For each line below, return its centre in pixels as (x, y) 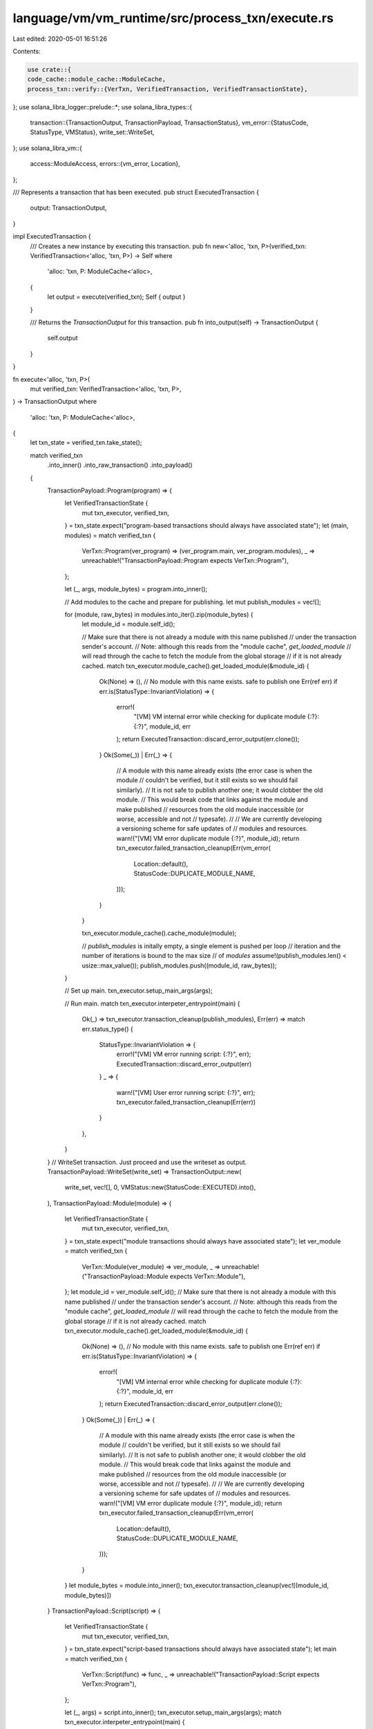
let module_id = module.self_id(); (128, 624)
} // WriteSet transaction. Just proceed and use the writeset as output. (147, 1162)
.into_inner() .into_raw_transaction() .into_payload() (120, 465)
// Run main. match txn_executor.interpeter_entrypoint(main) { (153, 1004)
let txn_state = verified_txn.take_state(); (86, 443)
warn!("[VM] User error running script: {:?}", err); (186, 1092)
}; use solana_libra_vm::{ (47, 148)
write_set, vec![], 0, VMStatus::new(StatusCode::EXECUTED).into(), (160, 1187)
